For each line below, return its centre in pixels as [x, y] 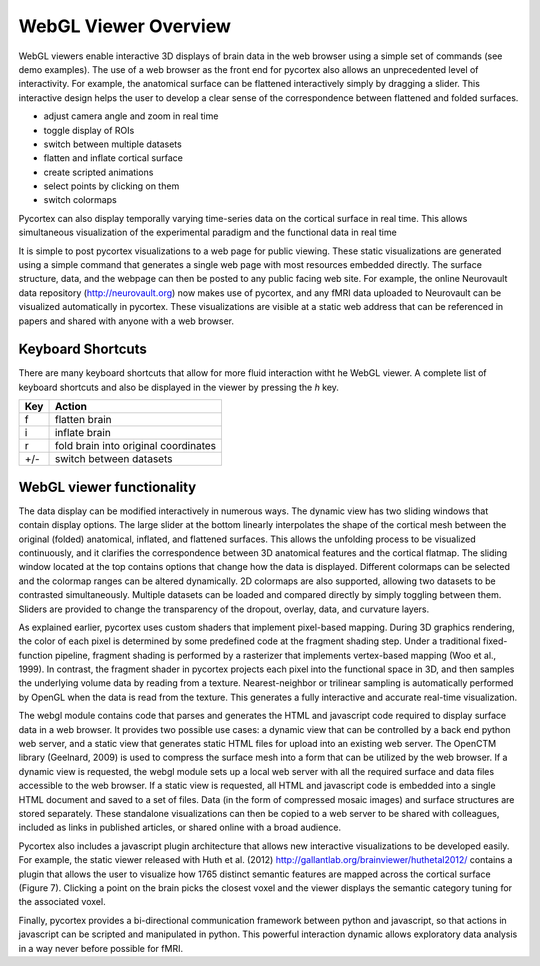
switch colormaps [80, 200]
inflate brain [83, 433]
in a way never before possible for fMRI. [101, 948]
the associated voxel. [62, 902]
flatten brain [83, 420]
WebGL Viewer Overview [125, 26]
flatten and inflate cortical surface [113, 158]
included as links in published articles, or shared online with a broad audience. [180, 827]
